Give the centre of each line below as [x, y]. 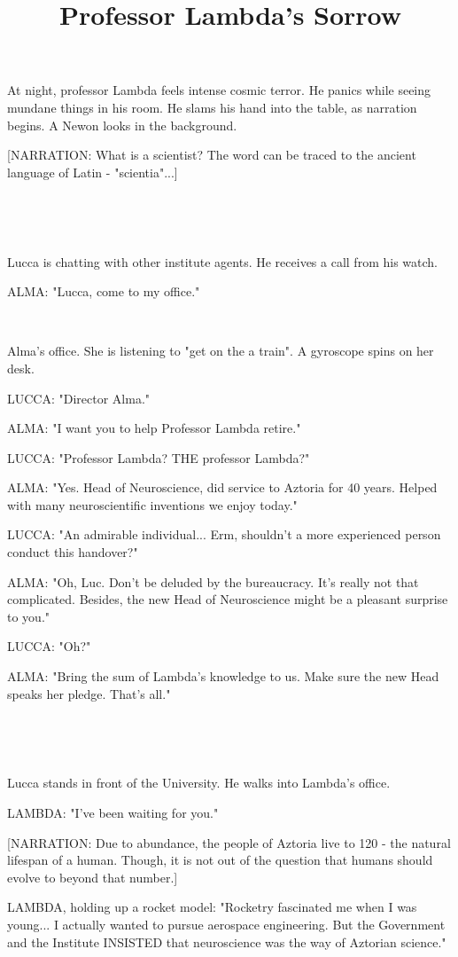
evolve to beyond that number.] [93, 877]
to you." [29, 616]
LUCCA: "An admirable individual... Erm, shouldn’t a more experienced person [224, 534]
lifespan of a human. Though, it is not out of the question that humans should [220, 860]
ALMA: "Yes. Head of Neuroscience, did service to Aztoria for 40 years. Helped [222, 487]
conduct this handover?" [73, 552]
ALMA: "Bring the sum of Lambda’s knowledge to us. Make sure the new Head [223, 676]
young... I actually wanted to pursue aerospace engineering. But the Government [226, 924]
